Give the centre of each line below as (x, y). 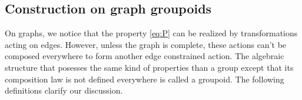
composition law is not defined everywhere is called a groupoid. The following (145, 79)
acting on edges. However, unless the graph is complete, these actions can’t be (146, 44)
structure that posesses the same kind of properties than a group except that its (149, 67)
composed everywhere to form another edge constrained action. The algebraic (145, 56)
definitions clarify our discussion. (64, 90)
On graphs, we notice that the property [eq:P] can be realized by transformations (151, 33)
